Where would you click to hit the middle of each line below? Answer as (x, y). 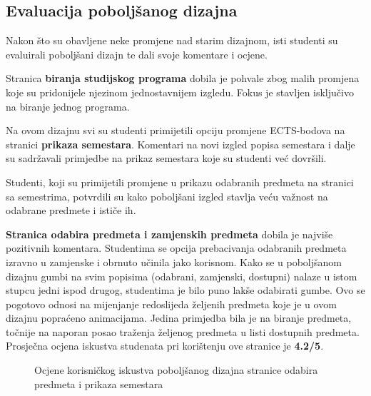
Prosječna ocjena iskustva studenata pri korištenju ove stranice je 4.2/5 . (165, 346)
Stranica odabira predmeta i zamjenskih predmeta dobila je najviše (169, 234)
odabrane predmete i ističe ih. (71, 210)
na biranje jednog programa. (68, 106)
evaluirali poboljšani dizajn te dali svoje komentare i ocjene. (137, 54)
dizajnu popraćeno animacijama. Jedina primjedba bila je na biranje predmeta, (179, 318)
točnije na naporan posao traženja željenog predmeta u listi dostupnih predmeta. (183, 331)
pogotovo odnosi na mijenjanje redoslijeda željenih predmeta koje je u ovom (171, 304)
